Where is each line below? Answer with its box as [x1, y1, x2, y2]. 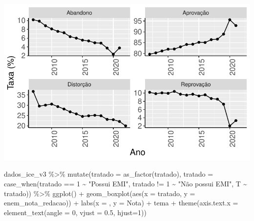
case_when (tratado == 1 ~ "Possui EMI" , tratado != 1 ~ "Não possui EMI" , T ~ [4, 178, 247, 188]
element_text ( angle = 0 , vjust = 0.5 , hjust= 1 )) [4, 207, 147, 217]
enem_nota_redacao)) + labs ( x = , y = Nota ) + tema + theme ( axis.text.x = [4, 198, 238, 208]
